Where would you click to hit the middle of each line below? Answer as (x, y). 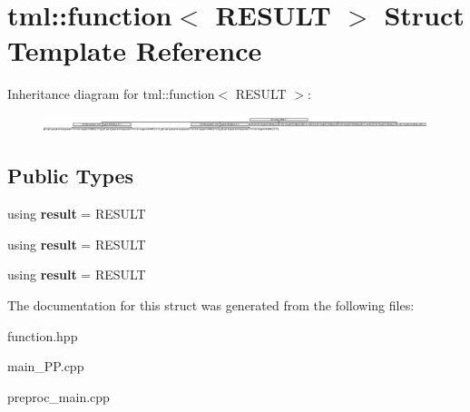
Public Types (71, 176)
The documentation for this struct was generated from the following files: (211, 304)
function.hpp (43, 335)
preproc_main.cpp (59, 396)
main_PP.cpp (46, 366)
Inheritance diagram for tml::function (111, 94)
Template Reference (135, 50)
